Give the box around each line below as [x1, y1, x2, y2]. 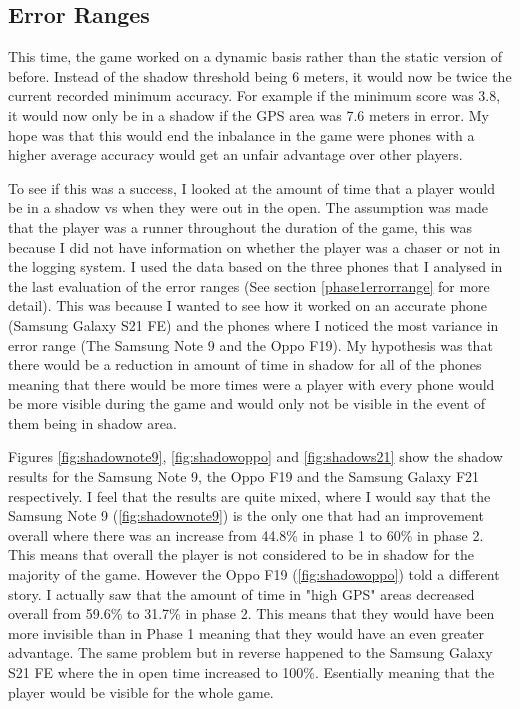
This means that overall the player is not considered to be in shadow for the [8, 544, 475, 565]
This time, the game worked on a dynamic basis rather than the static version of [8, 46, 503, 67]
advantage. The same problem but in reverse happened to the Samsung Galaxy [8, 642, 493, 663]
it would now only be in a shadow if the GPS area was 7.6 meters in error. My [8, 104, 489, 125]
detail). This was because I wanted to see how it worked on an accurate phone [8, 295, 488, 316]
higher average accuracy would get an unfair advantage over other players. [8, 144, 463, 165]
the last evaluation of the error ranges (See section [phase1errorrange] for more [8, 275, 490, 296]
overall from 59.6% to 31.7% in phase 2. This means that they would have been [8, 603, 495, 624]
